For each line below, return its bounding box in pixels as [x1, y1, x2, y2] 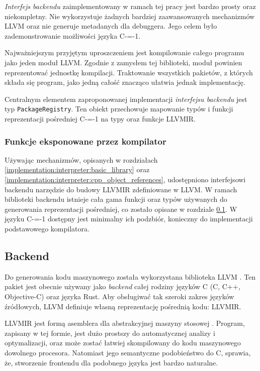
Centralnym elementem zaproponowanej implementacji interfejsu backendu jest [5, 93, 247, 104]
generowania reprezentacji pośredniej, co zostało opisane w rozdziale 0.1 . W [5, 203, 237, 214]
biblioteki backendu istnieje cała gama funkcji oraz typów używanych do [5, 194, 227, 204]
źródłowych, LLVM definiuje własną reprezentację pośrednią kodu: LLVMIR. [5, 301, 241, 311]
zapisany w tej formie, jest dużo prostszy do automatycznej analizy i [5, 327, 215, 338]
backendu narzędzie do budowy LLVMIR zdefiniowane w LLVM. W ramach [5, 184, 237, 194]
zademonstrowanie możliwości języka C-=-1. [5, 30, 141, 41]
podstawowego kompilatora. [5, 223, 90, 233]
